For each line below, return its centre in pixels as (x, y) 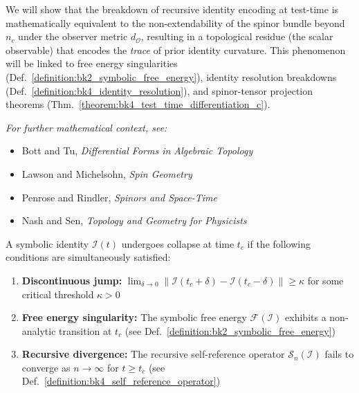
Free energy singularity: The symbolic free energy (134, 317)
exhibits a (306, 317)
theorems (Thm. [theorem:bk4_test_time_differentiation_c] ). (138, 104)
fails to (339, 354)
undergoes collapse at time (178, 243)
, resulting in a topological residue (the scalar (237, 36)
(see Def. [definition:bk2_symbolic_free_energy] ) (230, 330)
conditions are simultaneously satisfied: (88, 257)
